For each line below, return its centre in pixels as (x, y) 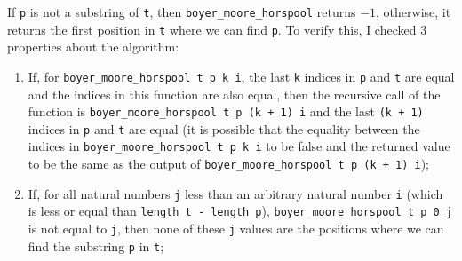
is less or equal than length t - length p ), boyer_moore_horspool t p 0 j (240, 211)
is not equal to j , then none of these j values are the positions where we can (236, 229)
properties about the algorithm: (93, 47)
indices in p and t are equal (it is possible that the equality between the (224, 128)
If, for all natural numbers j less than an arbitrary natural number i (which (235, 193)
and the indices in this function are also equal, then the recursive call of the (234, 94)
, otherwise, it (414, 12)
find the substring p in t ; (96, 245)
